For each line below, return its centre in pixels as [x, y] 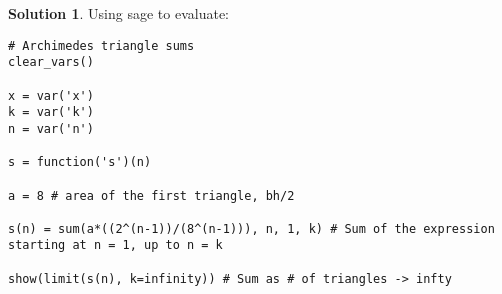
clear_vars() [51, 62]
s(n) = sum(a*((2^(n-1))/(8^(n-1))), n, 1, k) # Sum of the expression [251, 228]
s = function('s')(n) [80, 162]
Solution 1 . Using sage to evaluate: [119, 13]
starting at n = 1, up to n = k [115, 245]
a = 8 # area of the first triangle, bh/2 [151, 195]
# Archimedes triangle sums [101, 45]
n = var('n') [51, 128]
